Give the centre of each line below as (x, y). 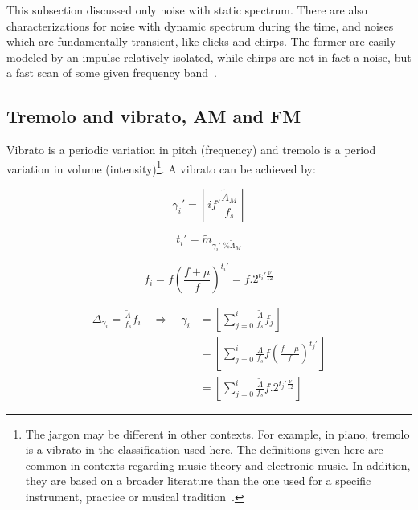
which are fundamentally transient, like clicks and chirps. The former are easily (201, 41)
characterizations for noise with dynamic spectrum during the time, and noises (200, 25)
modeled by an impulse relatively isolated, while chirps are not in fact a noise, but (209, 57)
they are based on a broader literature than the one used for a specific (198, 481)
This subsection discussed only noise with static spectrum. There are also (187, 10)
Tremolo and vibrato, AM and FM (154, 116)
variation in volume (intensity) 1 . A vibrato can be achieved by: (161, 167)
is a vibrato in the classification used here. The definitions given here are (204, 449)
